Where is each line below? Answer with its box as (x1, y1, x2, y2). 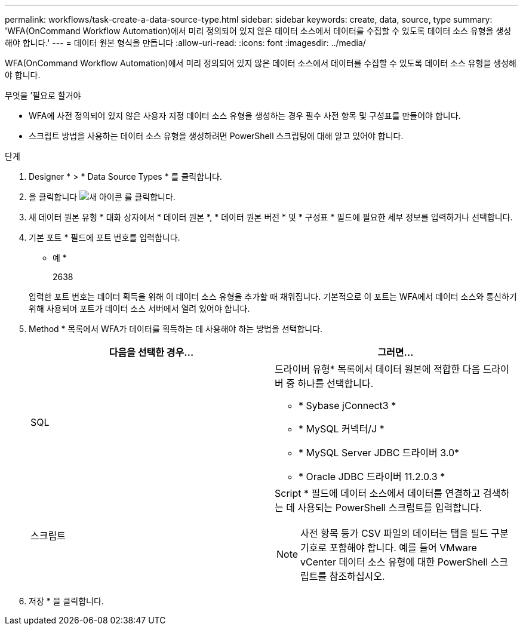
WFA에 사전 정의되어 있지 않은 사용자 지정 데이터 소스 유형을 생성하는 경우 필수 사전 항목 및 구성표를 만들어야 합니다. (29, 110, 461, 121)
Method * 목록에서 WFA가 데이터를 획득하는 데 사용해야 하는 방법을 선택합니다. (29, 324, 323, 334)
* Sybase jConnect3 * (299, 399, 396, 411)
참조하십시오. (329, 570, 385, 582)
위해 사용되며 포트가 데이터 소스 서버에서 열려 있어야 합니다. (29, 303, 250, 314)
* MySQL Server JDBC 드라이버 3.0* (299, 447, 460, 459)
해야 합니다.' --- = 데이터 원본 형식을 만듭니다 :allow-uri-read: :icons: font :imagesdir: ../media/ (5, 38, 366, 48)
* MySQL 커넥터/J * (299, 423, 384, 435)
